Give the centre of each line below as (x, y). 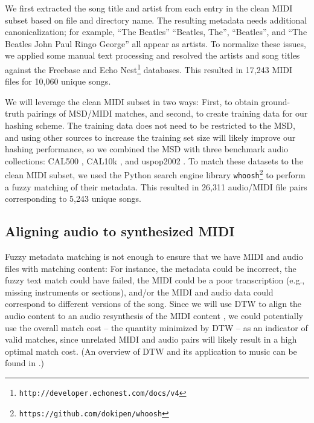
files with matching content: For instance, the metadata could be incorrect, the (151, 268)
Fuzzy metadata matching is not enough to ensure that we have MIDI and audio (154, 257)
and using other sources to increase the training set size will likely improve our (150, 137)
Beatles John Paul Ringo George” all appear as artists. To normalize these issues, (155, 43)
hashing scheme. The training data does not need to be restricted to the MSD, (150, 125)
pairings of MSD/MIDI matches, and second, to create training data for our (167, 113)
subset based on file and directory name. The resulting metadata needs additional (156, 20)
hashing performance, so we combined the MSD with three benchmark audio (147, 149)
